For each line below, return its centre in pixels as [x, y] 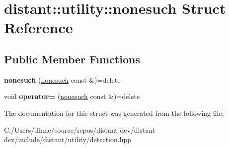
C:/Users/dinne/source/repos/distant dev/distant [80, 129]
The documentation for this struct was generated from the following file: [114, 113]
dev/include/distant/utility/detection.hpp [68, 139]
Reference [38, 27]
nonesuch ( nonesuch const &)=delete [62, 79]
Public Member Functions [72, 59]
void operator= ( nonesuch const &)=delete [72, 96]
